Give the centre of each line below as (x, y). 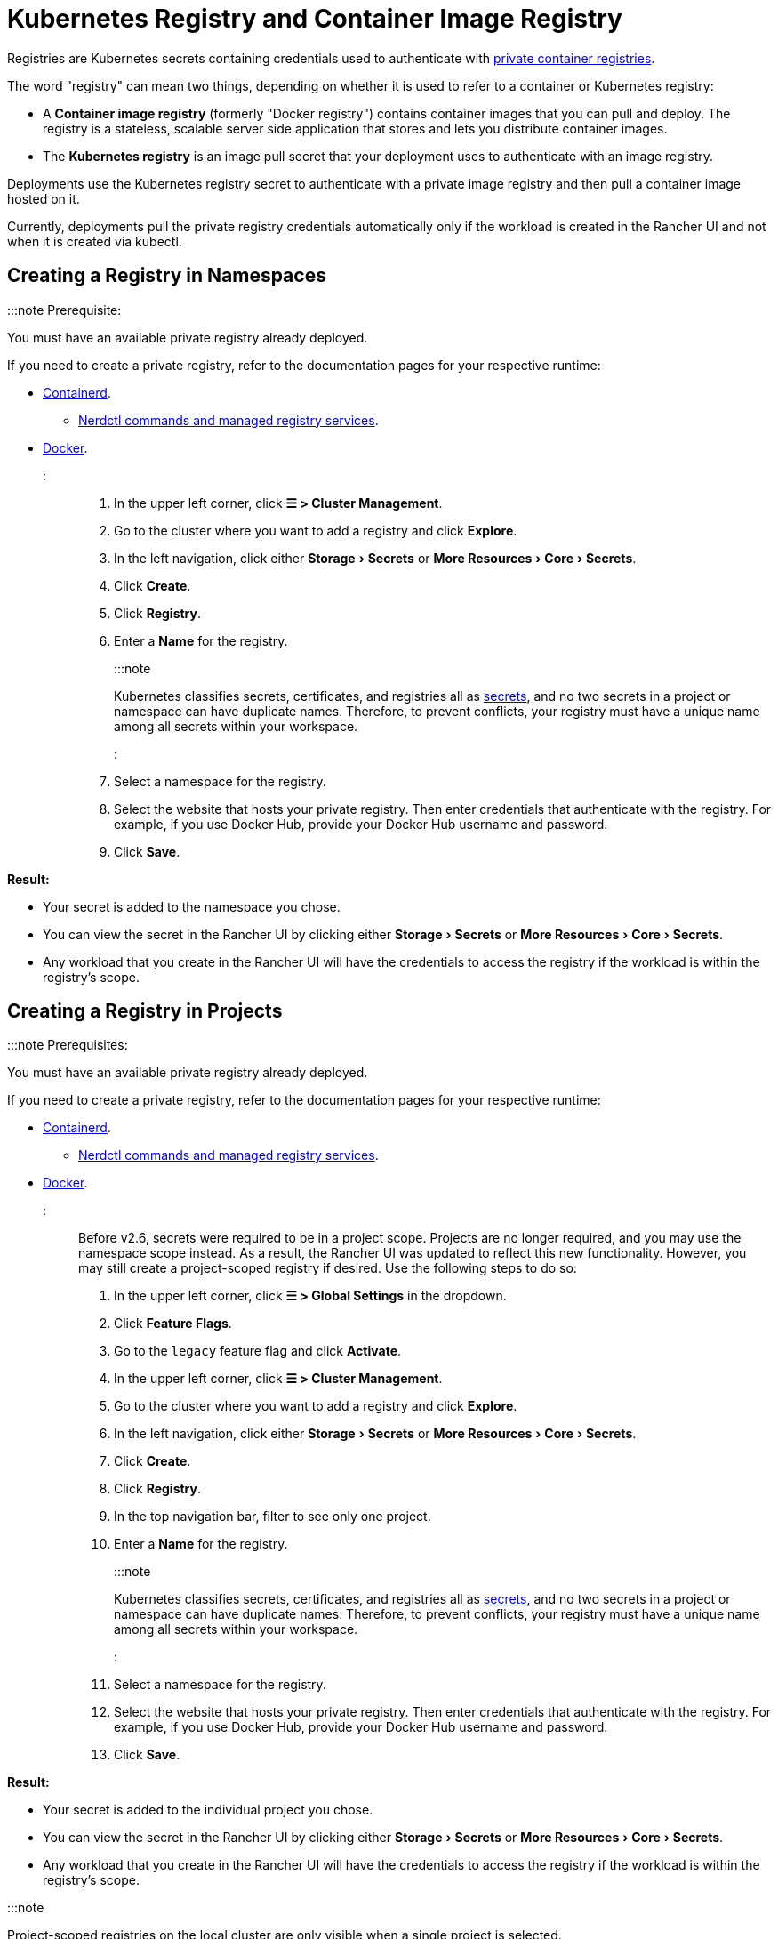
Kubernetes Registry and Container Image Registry (315, 19)
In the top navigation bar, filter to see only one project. (273, 1517)
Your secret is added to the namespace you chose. (192, 906)
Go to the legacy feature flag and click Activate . (258, 1351)
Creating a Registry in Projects (145, 1011)
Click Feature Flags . (173, 1324)
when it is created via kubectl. (95, 241)
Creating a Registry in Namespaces (167, 276)
